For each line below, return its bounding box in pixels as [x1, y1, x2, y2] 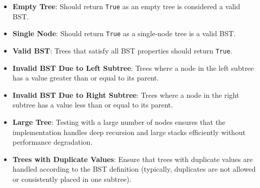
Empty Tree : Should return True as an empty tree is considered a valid [12, 1, 240, 11]
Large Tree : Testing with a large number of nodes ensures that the [12, 116, 226, 127]
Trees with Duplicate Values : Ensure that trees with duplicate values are [12, 153, 253, 164]
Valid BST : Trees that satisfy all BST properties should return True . [12, 45, 232, 56]
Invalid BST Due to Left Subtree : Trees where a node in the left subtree [12, 62, 254, 73]
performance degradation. [12, 137, 93, 147]
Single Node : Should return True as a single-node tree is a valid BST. [12, 28, 236, 39]
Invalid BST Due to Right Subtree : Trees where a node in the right [12, 89, 240, 100]
